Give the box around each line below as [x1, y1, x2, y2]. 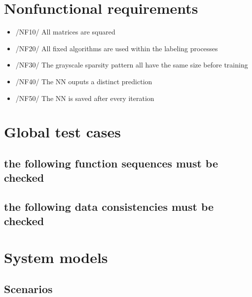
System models [4, 247, 108, 267]
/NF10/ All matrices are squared [15, 27, 115, 37]
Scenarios [4, 281, 53, 296]
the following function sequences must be [4, 155, 218, 170]
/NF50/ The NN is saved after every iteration [15, 93, 154, 103]
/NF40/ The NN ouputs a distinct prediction [15, 76, 152, 86]
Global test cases [4, 122, 121, 142]
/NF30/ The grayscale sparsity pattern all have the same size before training [15, 60, 248, 70]
